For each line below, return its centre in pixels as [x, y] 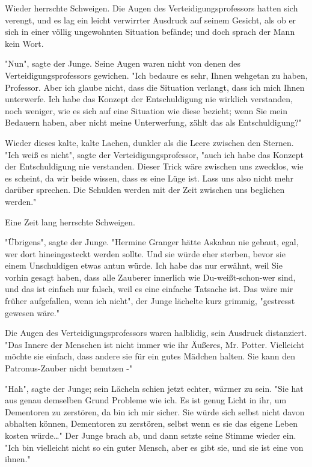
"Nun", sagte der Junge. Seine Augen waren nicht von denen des [123, 63]
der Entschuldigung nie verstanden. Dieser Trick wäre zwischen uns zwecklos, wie [154, 166]
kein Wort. [24, 43]
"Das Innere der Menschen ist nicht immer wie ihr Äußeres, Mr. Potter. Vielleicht [155, 344]
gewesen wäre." [32, 312]
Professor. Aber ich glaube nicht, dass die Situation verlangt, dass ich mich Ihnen [155, 87]
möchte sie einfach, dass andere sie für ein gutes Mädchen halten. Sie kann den [150, 356]
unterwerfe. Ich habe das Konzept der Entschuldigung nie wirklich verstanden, [149, 99]
